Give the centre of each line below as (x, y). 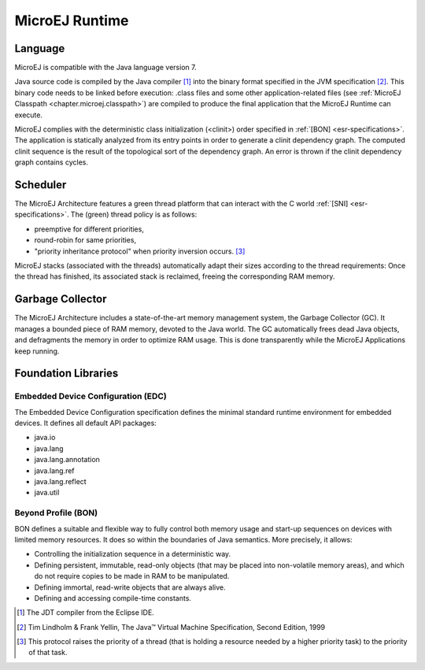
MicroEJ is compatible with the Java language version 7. (105, 68)
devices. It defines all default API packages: (85, 423)
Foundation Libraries (67, 374)
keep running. (37, 351)
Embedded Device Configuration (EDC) (91, 396)
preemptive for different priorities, (89, 229)
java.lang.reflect (60, 482)
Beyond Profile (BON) (56, 513)
